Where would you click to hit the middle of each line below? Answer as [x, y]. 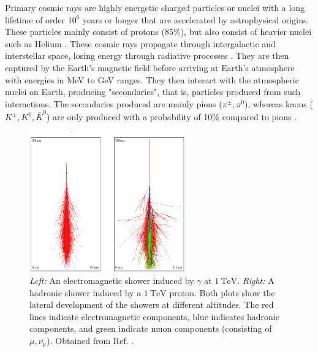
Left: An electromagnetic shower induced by [112, 280]
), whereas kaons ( [279, 103]
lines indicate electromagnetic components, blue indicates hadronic [154, 316]
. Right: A [256, 280]
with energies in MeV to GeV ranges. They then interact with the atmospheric [152, 79]
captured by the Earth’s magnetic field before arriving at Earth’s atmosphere [150, 67]
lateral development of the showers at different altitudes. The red [152, 304]
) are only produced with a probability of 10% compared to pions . [172, 117]
